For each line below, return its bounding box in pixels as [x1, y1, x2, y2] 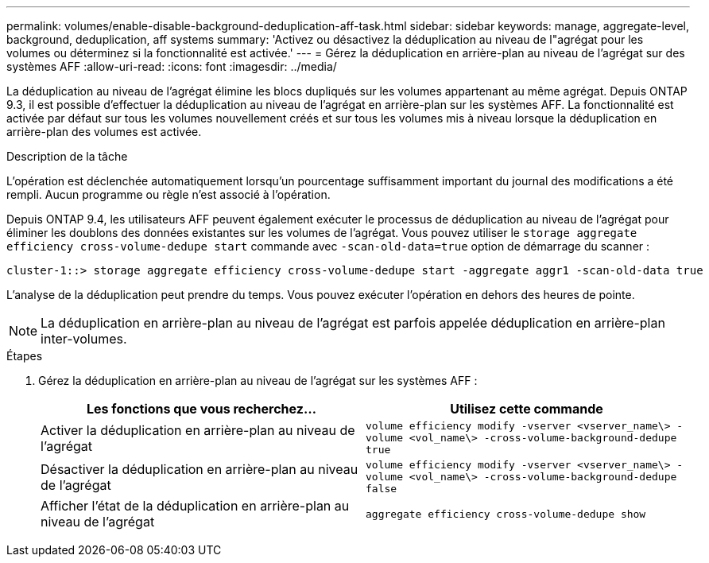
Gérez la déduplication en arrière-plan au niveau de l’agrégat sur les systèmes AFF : [38, 374, 478, 387]
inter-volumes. [41, 331, 127, 347]
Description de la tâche [6, 149, 128, 163]
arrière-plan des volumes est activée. [6, 125, 202, 138]
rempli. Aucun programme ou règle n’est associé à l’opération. [6, 188, 331, 201]
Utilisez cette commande [450, 401, 603, 417]
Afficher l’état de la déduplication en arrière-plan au [41, 498, 350, 514]
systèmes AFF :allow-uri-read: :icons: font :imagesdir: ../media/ [6, 60, 337, 73]
